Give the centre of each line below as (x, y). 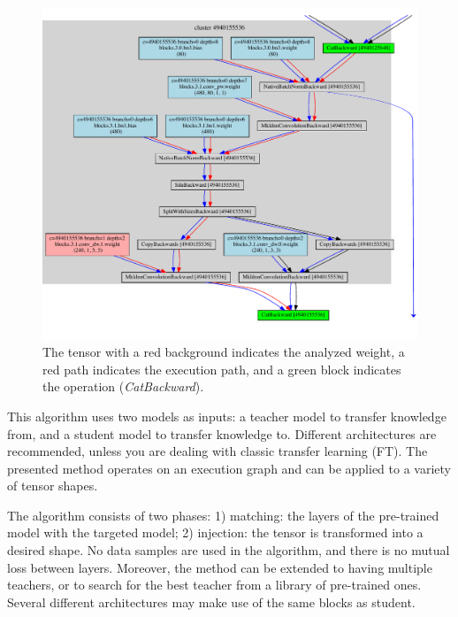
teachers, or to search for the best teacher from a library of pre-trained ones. (214, 585)
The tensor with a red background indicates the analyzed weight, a (224, 352)
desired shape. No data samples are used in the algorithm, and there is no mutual (229, 550)
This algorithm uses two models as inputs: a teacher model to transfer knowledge (227, 416)
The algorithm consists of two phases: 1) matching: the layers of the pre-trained (223, 515)
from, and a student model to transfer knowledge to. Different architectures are (222, 433)
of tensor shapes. (53, 486)
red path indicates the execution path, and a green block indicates (222, 369)
